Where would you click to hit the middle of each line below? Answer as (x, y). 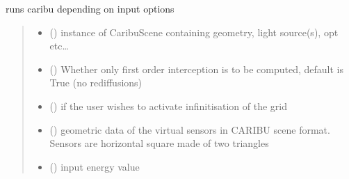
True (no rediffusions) (96, 83)
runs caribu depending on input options (90, 8)
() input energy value (95, 166)
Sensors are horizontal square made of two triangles (159, 143)
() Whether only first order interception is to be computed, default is (196, 69)
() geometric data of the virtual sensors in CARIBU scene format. (190, 129)
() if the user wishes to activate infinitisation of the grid (169, 106)
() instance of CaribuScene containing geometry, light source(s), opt (194, 32)
